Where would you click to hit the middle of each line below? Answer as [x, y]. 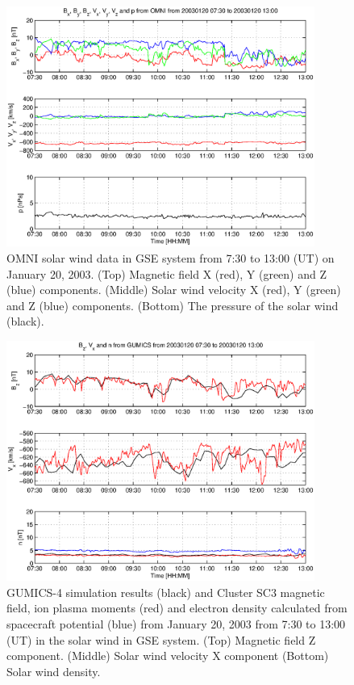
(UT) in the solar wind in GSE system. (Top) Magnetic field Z [161, 639]
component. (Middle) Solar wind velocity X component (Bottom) [168, 656]
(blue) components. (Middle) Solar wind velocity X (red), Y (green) [174, 290]
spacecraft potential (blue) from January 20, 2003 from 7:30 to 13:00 [176, 624]
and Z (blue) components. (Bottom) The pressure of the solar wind [173, 305]
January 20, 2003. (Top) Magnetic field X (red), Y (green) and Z [167, 273]
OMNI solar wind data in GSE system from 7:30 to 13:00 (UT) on [171, 257]
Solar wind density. [54, 671]
